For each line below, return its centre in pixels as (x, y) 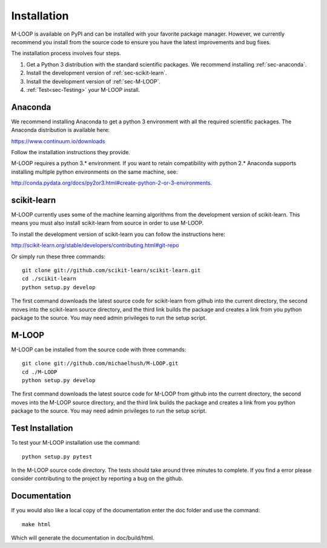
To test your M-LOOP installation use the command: (76, 443)
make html (36, 524)
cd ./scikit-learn (49, 279)
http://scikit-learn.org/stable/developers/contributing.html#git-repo (95, 246)
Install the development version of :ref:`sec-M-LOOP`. (93, 81)
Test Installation (42, 429)
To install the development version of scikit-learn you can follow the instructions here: (118, 234)
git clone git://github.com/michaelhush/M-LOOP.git (100, 364)
